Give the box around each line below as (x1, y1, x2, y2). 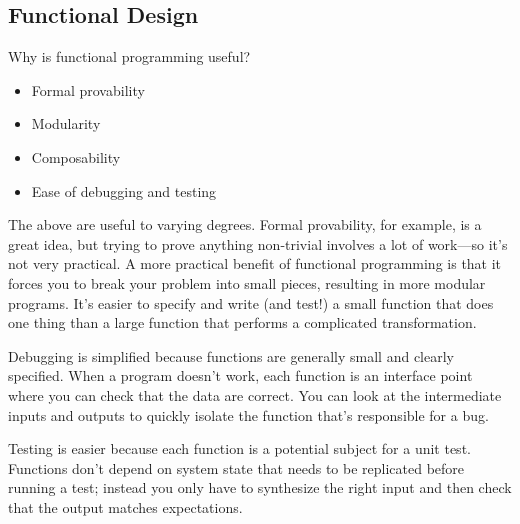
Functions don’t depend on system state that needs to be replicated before (8, 457, 465, 478)
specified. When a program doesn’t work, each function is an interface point (8, 365, 473, 386)
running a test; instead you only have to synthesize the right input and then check (8, 477, 512, 498)
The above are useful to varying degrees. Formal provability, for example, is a (8, 214, 482, 235)
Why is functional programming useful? (8, 46, 251, 67)
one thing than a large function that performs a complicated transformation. (8, 312, 477, 333)
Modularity (31, 113, 101, 134)
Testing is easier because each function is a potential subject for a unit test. (8, 438, 471, 459)
